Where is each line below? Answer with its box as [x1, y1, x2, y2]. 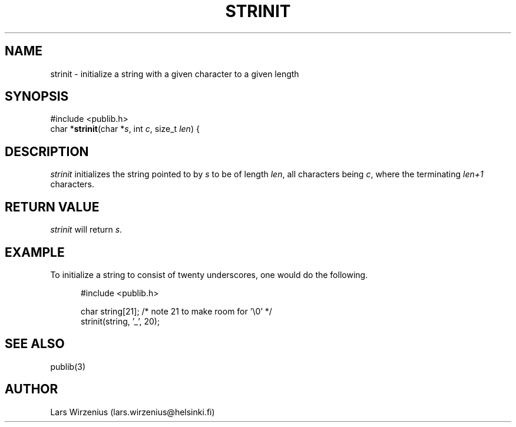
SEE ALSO [5, 336, 65, 352]
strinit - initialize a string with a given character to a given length [50, 68, 299, 79]
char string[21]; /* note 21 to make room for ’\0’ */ [81, 306, 272, 316]
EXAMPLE [5, 244, 65, 260]
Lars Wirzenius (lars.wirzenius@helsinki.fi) [50, 406, 215, 417]
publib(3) [50, 361, 86, 372]
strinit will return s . [50, 224, 123, 235]
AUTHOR [5, 382, 58, 397]
